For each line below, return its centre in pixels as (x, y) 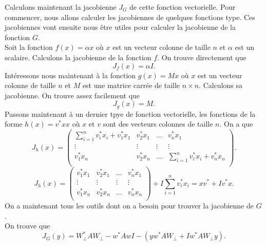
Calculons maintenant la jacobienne (61, 7)
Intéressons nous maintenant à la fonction (70, 75)
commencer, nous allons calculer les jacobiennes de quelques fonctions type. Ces (130, 17)
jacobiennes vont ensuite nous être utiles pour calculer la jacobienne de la (120, 27)
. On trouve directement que (202, 57)
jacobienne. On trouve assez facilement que (72, 95)
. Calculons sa (221, 85)
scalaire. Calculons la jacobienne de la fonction (78, 57)
